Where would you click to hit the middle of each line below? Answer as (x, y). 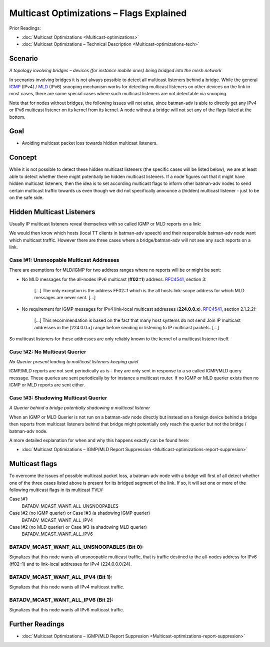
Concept (23, 158)
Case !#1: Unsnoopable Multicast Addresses (64, 260)
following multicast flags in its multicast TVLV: (56, 490)
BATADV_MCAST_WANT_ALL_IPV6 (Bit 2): (61, 600)
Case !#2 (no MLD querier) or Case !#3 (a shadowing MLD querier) (78, 527)
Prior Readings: (25, 28)
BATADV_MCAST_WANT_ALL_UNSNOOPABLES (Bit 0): (76, 547)
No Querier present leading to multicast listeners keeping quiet (74, 362)
